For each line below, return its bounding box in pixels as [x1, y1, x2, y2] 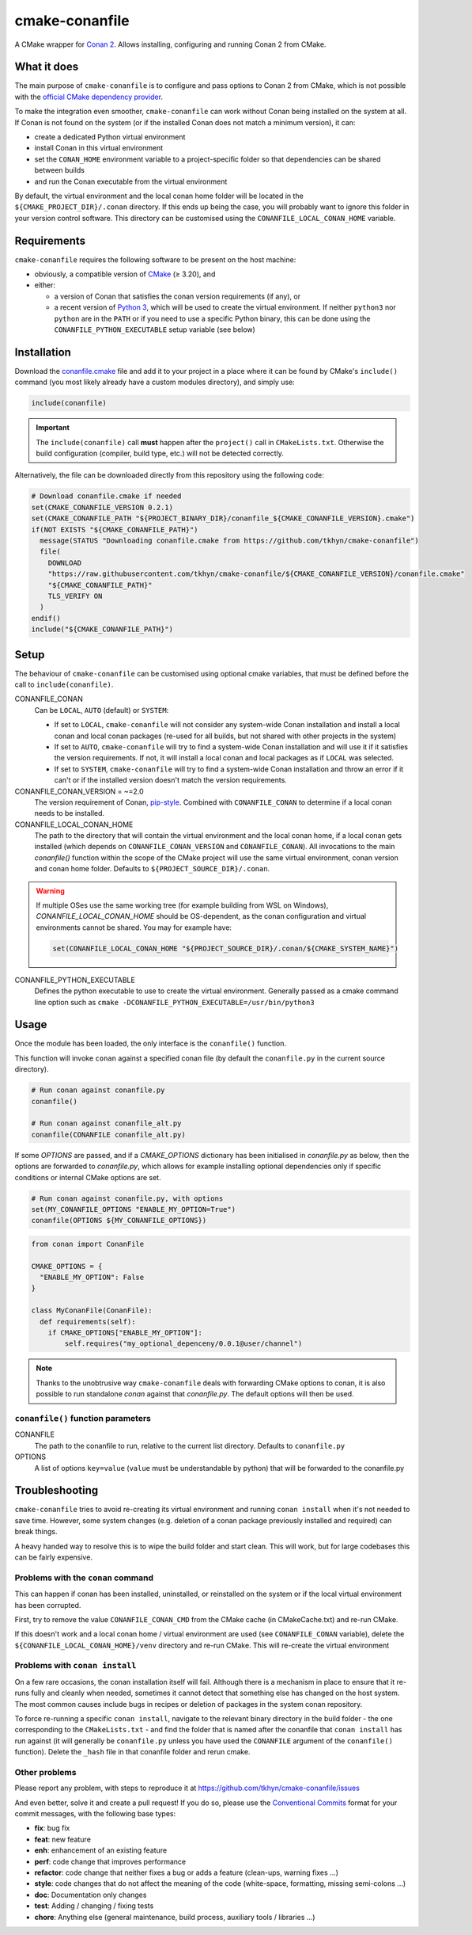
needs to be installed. [34, 809, 105, 818]
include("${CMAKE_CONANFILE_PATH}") [31, 625, 174, 634]
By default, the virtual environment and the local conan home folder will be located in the [14, 191, 304, 200]
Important [36, 423, 70, 432]
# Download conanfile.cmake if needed [31, 492, 182, 501]
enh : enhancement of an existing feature [34, 1845, 168, 1855]
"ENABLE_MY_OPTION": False [40, 1273, 145, 1282]
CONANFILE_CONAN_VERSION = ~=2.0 [14, 787, 144, 796]
